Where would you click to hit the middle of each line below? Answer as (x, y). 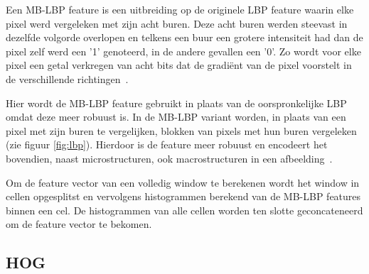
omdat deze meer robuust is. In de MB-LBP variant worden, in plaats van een (176, 117)
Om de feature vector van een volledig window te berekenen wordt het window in (183, 182)
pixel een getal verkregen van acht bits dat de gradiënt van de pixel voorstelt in (179, 65)
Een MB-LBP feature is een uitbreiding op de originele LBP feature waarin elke (180, 9)
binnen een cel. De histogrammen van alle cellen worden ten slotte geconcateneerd (184, 210)
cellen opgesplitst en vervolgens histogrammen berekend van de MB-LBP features (183, 196)
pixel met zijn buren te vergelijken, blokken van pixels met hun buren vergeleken (181, 130)
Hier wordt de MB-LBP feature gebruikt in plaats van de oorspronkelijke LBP (176, 103)
